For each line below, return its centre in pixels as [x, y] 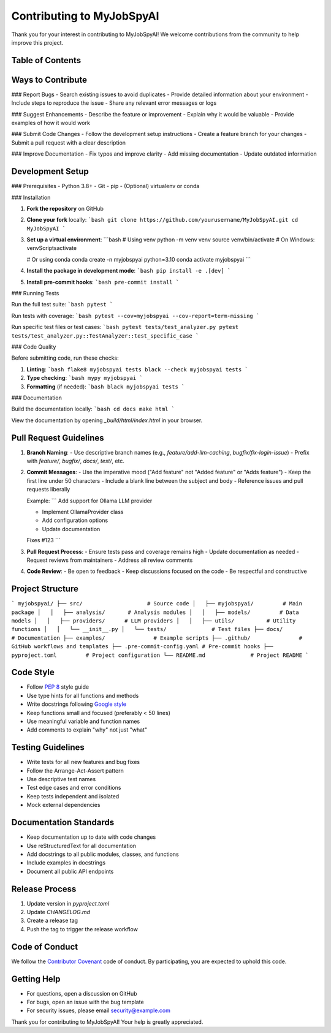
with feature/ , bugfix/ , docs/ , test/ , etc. [76, 461]
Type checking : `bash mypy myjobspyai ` [85, 378]
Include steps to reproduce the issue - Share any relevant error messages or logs [114, 103]
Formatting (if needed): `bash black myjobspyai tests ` [106, 387]
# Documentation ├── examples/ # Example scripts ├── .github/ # [157, 638]
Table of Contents [46, 60]
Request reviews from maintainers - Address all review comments [110, 560]
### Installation [31, 197]
